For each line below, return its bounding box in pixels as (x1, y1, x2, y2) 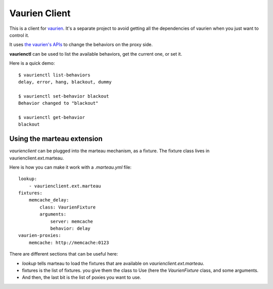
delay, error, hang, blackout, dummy (18, 79, 112, 85)
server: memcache (50, 218, 94, 224)
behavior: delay (50, 226, 90, 231)
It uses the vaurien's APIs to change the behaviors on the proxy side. (9, 42, 153, 48)
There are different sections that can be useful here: (9, 251, 118, 257)
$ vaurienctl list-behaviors (18, 72, 90, 78)
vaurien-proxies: (18, 233, 61, 238)
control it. (9, 32, 30, 38)
